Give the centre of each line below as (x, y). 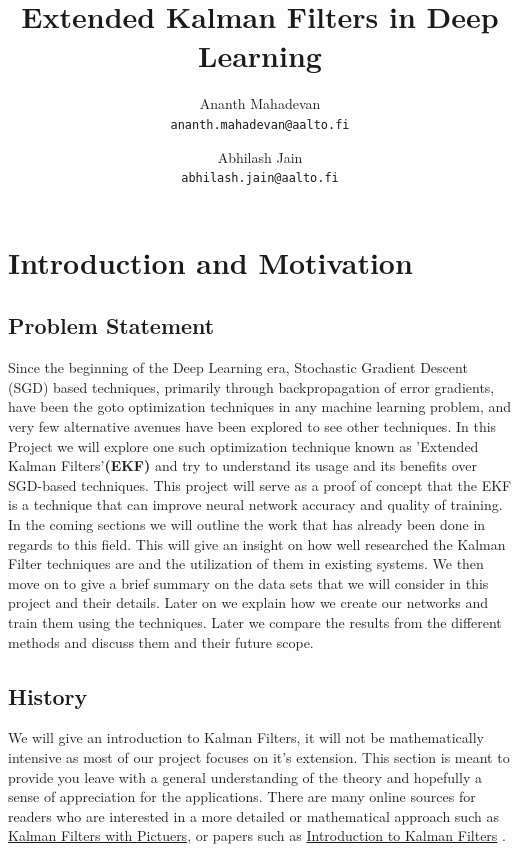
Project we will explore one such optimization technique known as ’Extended (243, 445)
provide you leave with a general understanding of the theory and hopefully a (245, 776)
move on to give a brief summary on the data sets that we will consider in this (248, 582)
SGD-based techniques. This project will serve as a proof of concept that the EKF (260, 484)
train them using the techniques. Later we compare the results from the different (255, 621)
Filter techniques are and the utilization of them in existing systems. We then (246, 563)
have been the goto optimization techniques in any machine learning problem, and (260, 406)
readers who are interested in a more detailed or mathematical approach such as (253, 815)
